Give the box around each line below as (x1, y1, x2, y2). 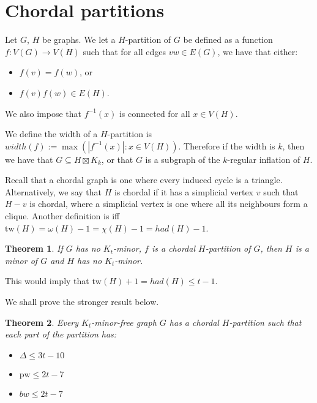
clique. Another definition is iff (5, 209, 120, 222)
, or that (101, 153, 133, 165)
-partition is (107, 127, 152, 140)
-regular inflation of (227, 153, 300, 165)
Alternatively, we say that (5, 185, 102, 198)
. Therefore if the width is (178, 139, 275, 152)
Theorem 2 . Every (5, 315, 79, 328)
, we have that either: (217, 45, 298, 58)
